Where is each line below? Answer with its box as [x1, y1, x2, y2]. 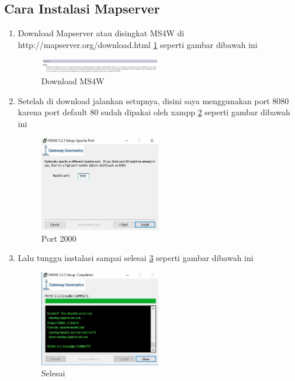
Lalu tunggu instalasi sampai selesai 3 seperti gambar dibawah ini [18, 252, 254, 264]
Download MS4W [41, 75, 105, 87]
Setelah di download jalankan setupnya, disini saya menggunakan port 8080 [18, 94, 289, 107]
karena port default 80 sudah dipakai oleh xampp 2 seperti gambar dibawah [18, 106, 290, 118]
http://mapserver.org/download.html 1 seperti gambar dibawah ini [18, 38, 258, 50]
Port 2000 [41, 232, 77, 244]
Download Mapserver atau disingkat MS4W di [18, 27, 185, 39]
